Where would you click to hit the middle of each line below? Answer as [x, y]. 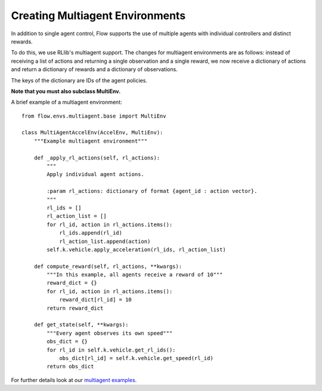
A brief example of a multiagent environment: [66, 102]
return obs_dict [70, 367]
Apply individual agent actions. [95, 174]
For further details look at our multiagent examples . [74, 380]
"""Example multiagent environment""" [91, 141]
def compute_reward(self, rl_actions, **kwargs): [108, 266]
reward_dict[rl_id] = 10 [96, 300]
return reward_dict [75, 308]
